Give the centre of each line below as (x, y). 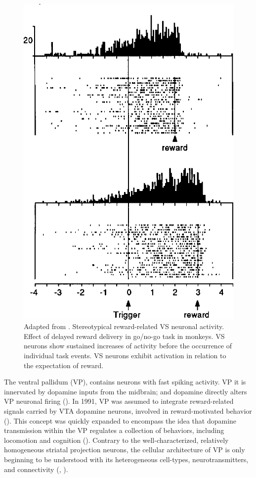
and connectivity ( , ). (36, 469)
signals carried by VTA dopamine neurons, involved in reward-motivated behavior (128, 410)
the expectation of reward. (64, 365)
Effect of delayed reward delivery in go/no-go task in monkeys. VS (124, 336)
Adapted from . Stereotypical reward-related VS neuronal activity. (124, 326)
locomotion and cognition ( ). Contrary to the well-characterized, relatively (116, 440)
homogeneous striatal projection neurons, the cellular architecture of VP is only (125, 450)
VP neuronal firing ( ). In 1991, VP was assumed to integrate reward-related (119, 401)
